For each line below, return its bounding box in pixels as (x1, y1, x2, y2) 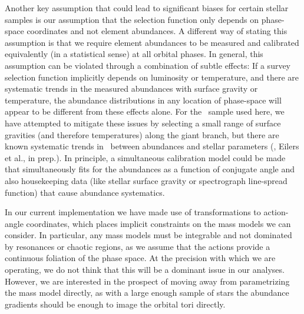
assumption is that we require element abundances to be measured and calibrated (5, 36, 299, 48)
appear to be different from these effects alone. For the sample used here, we (5, 105, 285, 118)
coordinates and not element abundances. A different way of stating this (27, 25, 288, 37)
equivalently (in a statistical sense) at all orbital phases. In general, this (5, 48, 263, 60)
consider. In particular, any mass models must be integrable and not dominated (5, 229, 292, 241)
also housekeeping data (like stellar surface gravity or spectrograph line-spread (5, 174, 288, 186)
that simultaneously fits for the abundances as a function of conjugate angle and (5, 163, 295, 175)
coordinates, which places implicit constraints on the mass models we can (26, 217, 291, 229)
